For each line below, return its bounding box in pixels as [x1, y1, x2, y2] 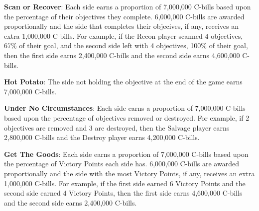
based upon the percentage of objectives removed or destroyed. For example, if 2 [4, 112, 250, 123]
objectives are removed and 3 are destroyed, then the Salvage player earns [4, 122, 230, 133]
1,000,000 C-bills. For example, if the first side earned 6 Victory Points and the [4, 178, 246, 188]
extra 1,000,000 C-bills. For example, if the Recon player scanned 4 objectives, [4, 30, 243, 41]
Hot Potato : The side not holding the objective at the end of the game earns [4, 76, 243, 87]
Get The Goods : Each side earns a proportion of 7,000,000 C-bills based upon [4, 148, 249, 159]
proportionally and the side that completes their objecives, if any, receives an [4, 21, 239, 31]
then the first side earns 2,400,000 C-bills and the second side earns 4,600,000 [4, 50, 240, 60]
